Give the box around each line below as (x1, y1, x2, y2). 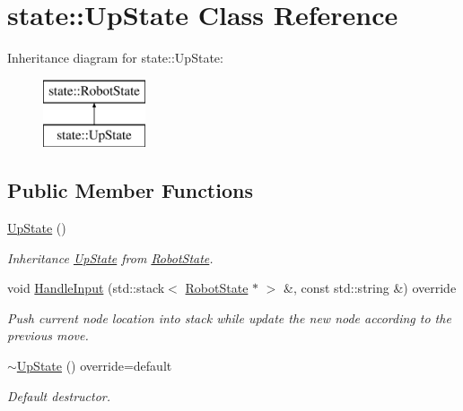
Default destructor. (7, 386, 111, 405)
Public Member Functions (7, 176, 253, 204)
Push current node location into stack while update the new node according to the (7, 308, 451, 327)
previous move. (7, 326, 89, 345)
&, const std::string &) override (284, 278, 457, 297)
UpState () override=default (16, 356, 172, 375)
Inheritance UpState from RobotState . (7, 248, 214, 267)
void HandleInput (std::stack (7, 278, 165, 297)
